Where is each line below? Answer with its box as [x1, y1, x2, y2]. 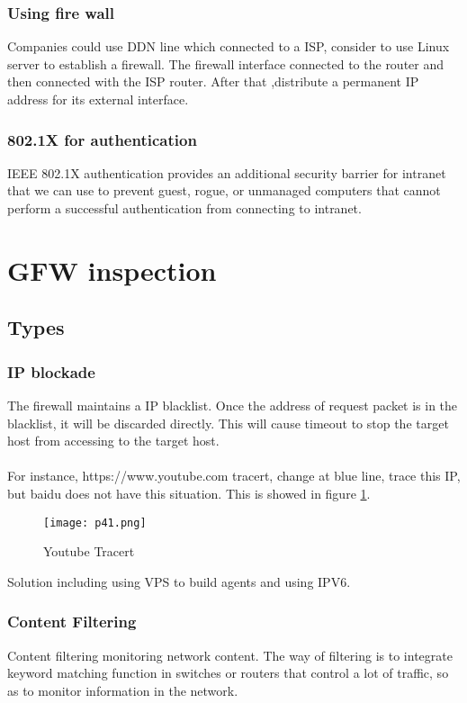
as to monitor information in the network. [7, 680, 238, 699]
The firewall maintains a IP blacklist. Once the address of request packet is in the [7, 395, 458, 414]
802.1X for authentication [7, 128, 197, 150]
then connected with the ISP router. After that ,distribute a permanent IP [7, 72, 419, 91]
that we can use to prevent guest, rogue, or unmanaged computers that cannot [7, 181, 441, 200]
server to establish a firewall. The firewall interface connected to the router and [7, 54, 445, 73]
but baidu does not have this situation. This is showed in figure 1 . [7, 483, 371, 502]
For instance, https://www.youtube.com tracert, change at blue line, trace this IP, [7, 466, 461, 485]
